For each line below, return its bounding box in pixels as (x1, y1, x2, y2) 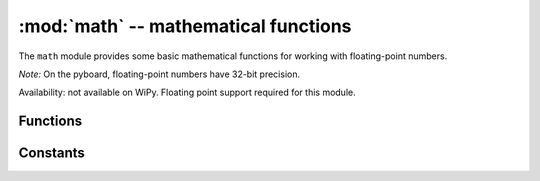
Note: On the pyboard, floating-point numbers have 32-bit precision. (18, 68, 300, 80)
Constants (18, 145, 85, 162)
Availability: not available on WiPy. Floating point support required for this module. (18, 86, 356, 99)
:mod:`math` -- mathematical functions (18, 15, 352, 37)
